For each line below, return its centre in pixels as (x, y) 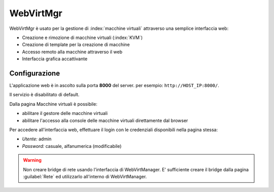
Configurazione (35, 73)
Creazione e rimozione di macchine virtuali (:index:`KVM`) (82, 37)
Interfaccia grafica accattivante (55, 59)
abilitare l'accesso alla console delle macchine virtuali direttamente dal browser (105, 120)
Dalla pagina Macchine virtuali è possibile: (53, 104)
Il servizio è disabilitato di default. (44, 95)
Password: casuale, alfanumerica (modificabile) (72, 146)
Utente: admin (37, 139)
